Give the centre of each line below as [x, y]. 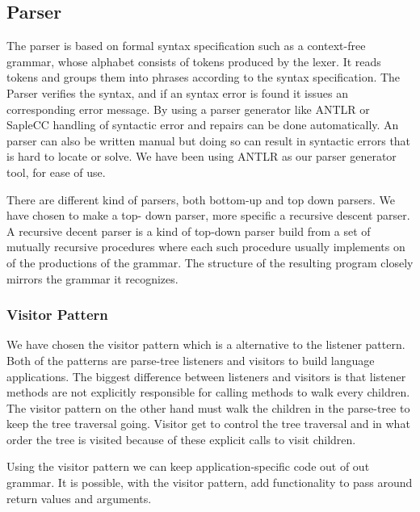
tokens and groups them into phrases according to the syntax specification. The [204, 77]
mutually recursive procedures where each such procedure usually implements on [206, 247]
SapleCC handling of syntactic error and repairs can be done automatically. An [203, 125]
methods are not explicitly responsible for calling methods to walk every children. [208, 392]
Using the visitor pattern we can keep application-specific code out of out [188, 466]
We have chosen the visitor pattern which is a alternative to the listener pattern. [206, 344]
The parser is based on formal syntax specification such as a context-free [186, 46]
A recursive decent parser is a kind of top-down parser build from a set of [189, 231]
